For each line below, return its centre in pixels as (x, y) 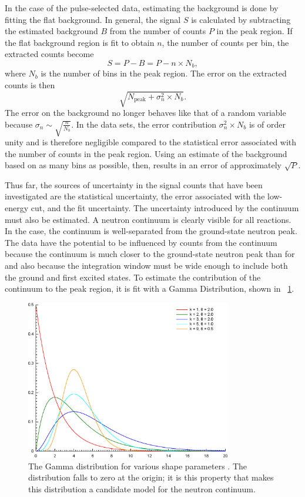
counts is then (30, 85)
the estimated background (51, 31)
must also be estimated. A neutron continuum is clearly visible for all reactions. (148, 219)
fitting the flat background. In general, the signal (93, 19)
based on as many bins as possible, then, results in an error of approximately (143, 165)
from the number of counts (158, 31)
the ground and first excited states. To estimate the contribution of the (133, 277)
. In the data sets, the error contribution (144, 124)
